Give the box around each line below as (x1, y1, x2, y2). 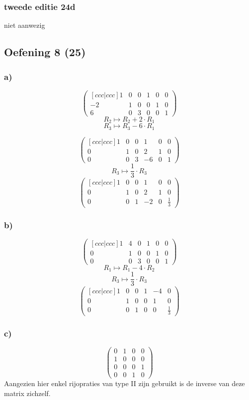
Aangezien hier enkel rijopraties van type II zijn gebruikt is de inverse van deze (4, 378, 245, 389)
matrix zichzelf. (4, 388, 51, 398)
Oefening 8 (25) (4, 44, 86, 60)
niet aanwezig (4, 20, 45, 30)
